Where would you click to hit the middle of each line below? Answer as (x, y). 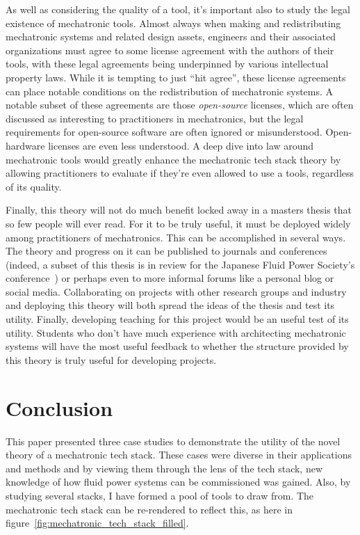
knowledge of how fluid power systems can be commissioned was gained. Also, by (178, 482)
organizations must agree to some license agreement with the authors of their (170, 50)
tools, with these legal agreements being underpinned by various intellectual (167, 64)
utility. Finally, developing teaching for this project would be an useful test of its (177, 319)
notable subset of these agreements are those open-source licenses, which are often (180, 105)
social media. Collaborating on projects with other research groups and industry (176, 291)
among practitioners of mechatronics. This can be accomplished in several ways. (176, 237)
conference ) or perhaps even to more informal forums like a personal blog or (170, 278)
